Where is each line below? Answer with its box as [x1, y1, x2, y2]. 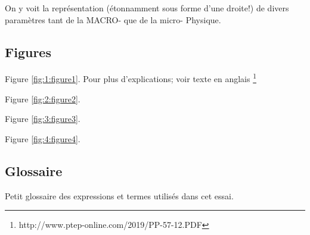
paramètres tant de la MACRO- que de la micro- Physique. [5, 13, 221, 26]
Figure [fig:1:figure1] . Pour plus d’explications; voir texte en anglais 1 [5, 71, 257, 85]
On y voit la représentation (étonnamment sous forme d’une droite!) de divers [5, 2, 289, 14]
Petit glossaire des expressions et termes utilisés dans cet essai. [5, 189, 234, 202]
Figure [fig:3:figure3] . [5, 112, 80, 125]
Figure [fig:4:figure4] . [5, 132, 80, 145]
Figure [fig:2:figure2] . [5, 92, 80, 105]
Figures [5, 42, 51, 61]
